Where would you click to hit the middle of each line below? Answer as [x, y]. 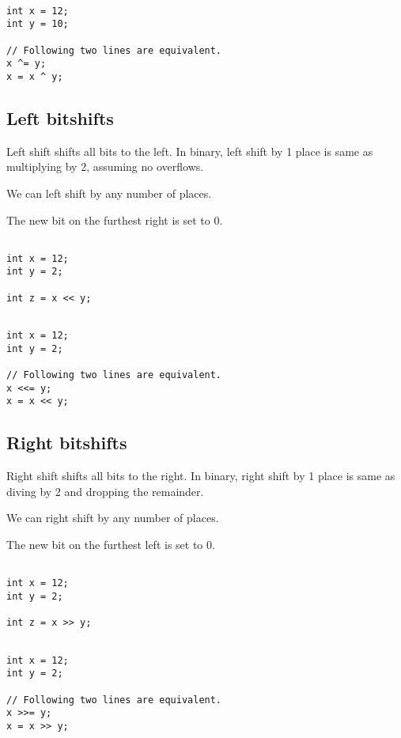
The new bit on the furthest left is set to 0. [111, 545]
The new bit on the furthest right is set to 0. [115, 220]
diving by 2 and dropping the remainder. [105, 491]
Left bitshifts [60, 117]
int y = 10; [38, 24]
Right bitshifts [67, 443]
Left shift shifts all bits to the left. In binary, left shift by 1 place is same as [190, 151]
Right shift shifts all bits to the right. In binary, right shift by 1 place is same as [201, 476]
